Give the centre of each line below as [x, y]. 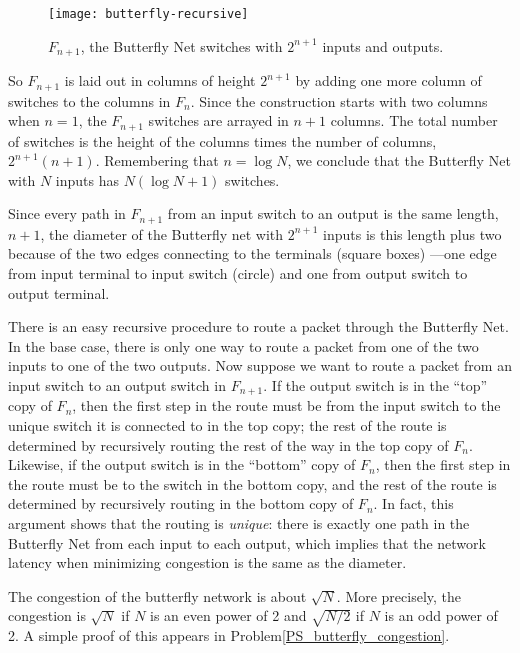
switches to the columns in [89, 100]
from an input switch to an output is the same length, [333, 213]
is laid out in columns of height [160, 80]
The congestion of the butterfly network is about [157, 595]
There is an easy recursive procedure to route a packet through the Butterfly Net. [258, 326]
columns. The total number [414, 120]
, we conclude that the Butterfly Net [399, 160]
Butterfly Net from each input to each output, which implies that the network [247, 542]
